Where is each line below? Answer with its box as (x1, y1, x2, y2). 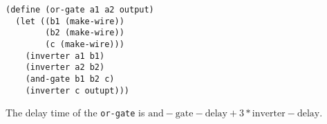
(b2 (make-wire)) (45, 28, 124, 38)
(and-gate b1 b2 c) (25, 73, 115, 84)
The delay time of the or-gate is (6, 105, 145, 120)
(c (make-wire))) (45, 39, 124, 49)
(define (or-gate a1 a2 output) (6, 5, 154, 15)
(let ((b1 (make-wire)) (15, 16, 124, 26)
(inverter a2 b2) (25, 62, 105, 73)
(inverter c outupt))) (25, 85, 129, 96)
